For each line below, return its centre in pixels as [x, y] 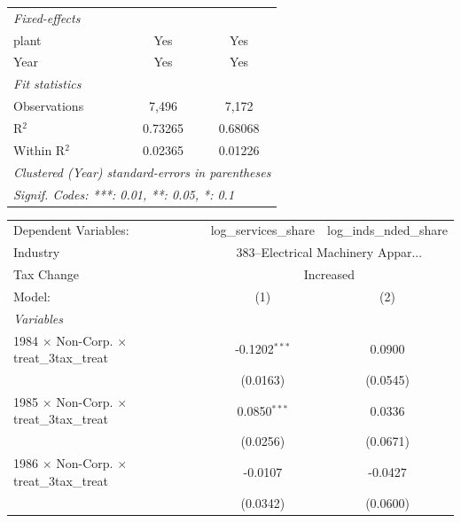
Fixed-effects [47, 17]
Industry [37, 252]
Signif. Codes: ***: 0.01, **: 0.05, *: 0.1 [124, 194]
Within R [39, 149]
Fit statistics [47, 84]
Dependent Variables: [71, 230]
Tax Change [46, 274]
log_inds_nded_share [387, 230]
